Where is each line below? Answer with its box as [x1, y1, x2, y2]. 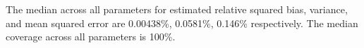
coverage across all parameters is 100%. [6, 29, 176, 44]
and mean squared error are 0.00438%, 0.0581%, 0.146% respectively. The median [6, 15, 358, 30]
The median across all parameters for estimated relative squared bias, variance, [6, 2, 348, 16]
